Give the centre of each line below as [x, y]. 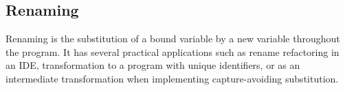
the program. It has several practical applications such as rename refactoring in [172, 51]
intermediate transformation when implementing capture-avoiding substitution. [172, 78]
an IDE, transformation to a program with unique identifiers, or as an [153, 65]
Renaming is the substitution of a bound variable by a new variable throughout [173, 39]
